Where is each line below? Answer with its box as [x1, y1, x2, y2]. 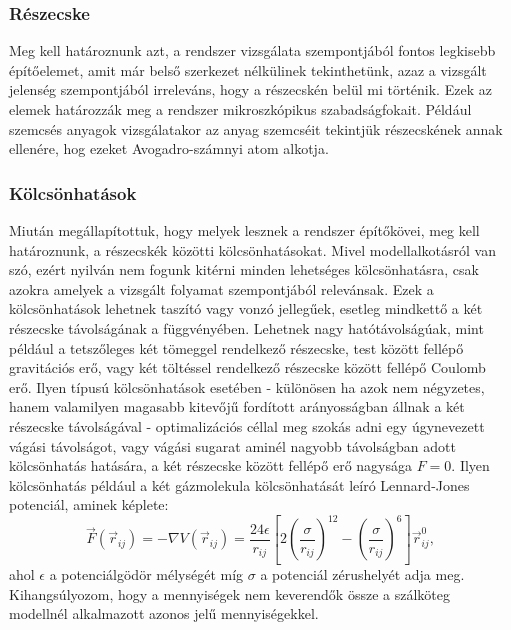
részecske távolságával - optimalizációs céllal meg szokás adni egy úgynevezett [9, 415, 485, 436]
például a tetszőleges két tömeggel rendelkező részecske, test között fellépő [9, 337, 464, 358]
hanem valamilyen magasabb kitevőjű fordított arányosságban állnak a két [9, 396, 465, 417]
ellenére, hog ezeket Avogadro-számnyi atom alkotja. [9, 138, 329, 159]
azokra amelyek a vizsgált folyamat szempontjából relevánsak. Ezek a [9, 278, 434, 299]
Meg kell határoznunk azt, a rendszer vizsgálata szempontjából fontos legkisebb [9, 40, 496, 61]
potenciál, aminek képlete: [9, 494, 169, 515]
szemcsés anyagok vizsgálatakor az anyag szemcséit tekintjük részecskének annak [9, 118, 503, 139]
